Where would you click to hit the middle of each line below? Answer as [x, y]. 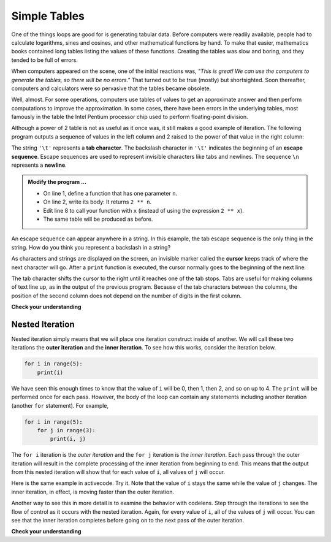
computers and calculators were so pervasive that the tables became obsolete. [111, 88]
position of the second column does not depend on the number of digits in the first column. [127, 296]
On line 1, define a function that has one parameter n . [110, 193]
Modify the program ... [57, 182]
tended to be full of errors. [45, 60]
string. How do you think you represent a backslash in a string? [91, 247]
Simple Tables [48, 16]
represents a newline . [39, 165]
